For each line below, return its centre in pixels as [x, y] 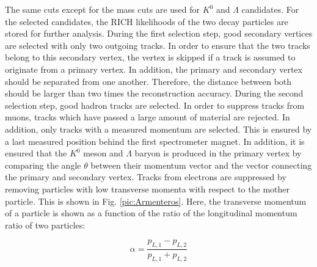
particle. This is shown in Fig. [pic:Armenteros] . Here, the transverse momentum [156, 201]
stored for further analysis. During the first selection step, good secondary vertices [159, 33]
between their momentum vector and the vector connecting [201, 165]
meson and [103, 153]
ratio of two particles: [45, 225]
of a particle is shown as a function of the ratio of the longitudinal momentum [151, 213]
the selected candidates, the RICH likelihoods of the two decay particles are [147, 21]
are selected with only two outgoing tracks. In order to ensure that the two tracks [158, 45]
